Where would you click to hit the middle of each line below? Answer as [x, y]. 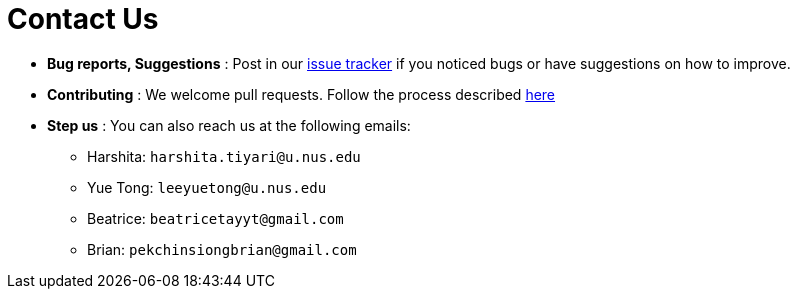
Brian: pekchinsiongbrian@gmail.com [222, 249]
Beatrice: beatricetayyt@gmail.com [215, 218]
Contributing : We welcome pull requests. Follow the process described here [301, 94]
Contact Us [83, 19]
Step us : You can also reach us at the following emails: [229, 125]
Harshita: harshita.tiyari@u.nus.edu [224, 156]
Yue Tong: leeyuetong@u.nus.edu [207, 187]
